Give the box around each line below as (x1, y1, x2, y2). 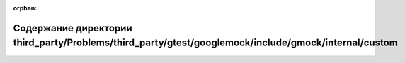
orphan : (13, 4, 38, 12)
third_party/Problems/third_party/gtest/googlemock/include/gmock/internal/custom (13, 37, 398, 49)
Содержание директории (13, 22, 132, 34)
